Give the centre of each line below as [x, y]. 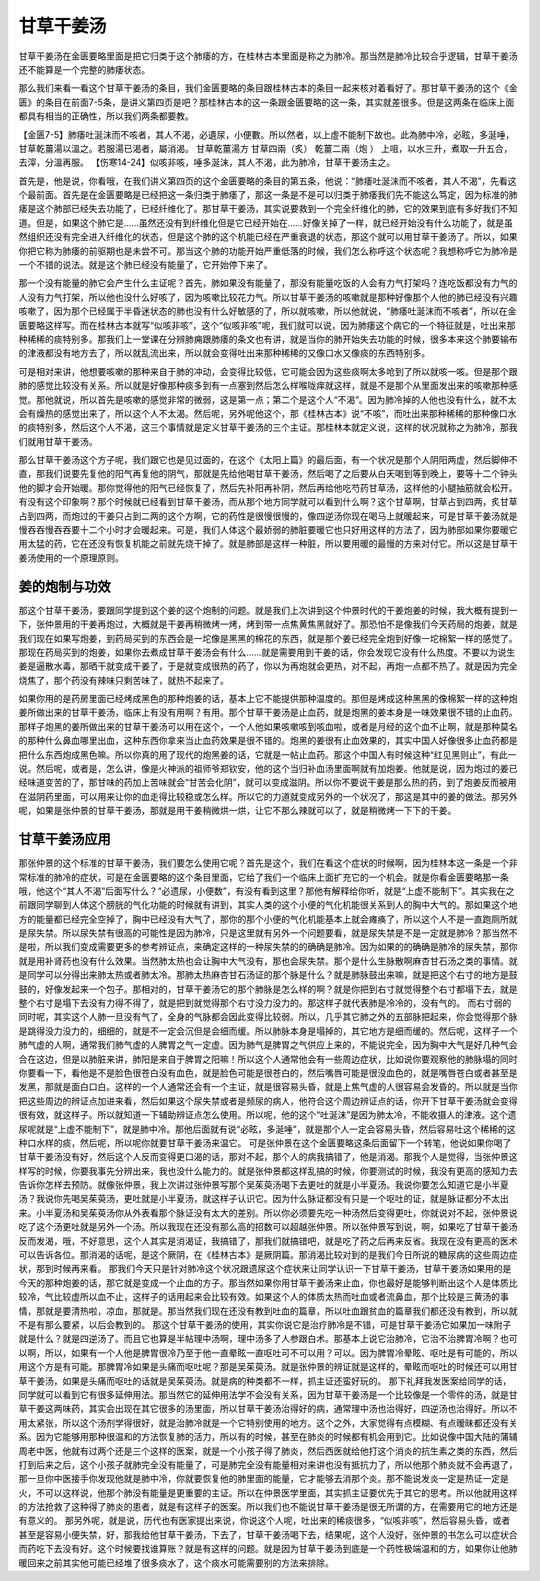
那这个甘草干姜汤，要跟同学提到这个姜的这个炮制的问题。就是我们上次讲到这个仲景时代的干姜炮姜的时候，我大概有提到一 [268, 610]
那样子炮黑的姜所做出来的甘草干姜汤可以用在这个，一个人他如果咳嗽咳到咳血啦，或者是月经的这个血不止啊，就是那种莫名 [268, 726]
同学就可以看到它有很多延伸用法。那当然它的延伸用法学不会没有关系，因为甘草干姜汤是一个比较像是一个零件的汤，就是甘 [268, 1394]
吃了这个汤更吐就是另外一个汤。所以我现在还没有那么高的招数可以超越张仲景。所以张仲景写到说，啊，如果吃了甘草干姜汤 [268, 1227]
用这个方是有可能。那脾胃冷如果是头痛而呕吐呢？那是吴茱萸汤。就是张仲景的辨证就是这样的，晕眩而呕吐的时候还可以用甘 [268, 1367]
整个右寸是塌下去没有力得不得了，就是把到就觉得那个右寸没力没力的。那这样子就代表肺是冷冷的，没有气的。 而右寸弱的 [265, 1003]
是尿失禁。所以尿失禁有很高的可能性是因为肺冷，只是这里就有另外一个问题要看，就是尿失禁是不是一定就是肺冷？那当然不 [268, 933]
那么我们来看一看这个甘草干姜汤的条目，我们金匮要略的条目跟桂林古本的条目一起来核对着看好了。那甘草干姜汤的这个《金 [268, 88]
